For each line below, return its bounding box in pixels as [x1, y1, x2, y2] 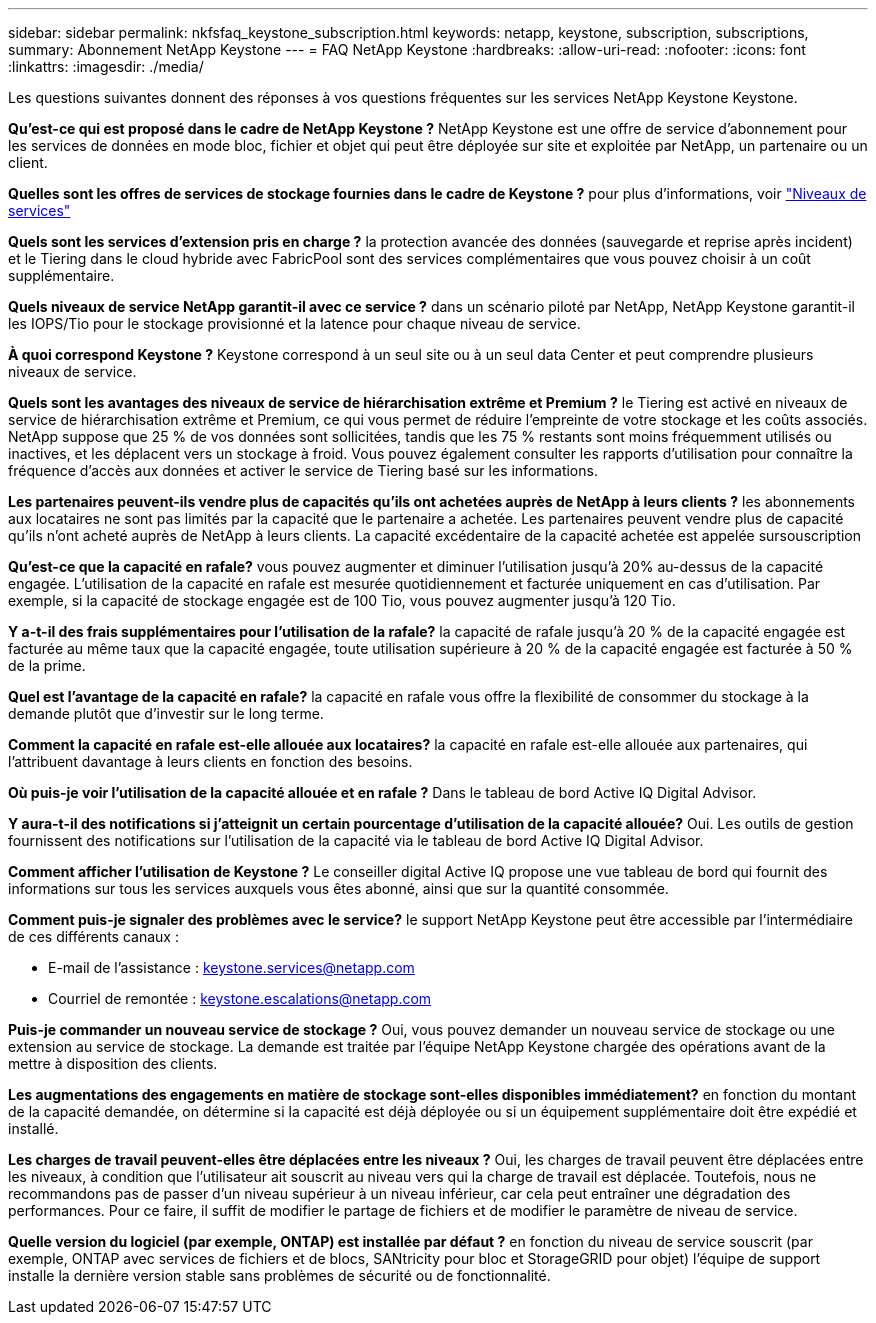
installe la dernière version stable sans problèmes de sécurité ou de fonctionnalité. [8, 1267, 551, 1284]
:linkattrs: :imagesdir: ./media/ [8, 58, 204, 75]
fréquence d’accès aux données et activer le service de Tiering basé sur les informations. [8, 462, 598, 479]
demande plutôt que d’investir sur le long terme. [8, 705, 324, 722]
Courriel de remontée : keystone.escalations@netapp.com [48, 990, 432, 1007]
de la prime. [8, 657, 86, 674]
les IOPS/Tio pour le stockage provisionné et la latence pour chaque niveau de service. [8, 315, 581, 332]
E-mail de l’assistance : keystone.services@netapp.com [48, 959, 415, 976]
